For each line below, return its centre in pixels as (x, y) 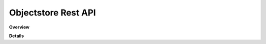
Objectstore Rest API (52, 13)
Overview (19, 27)
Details (17, 36)
